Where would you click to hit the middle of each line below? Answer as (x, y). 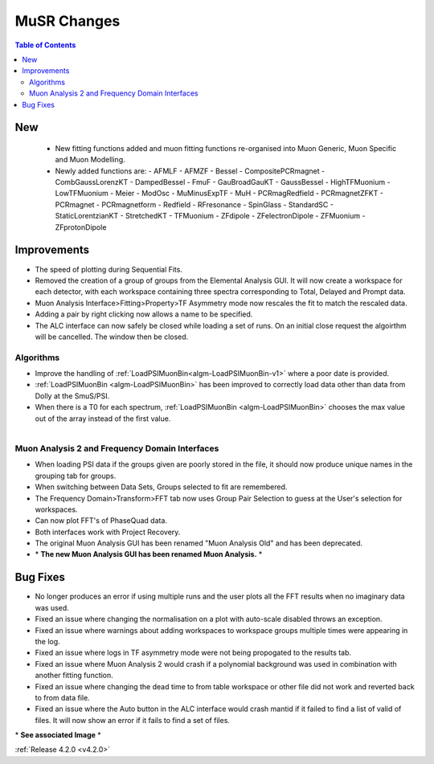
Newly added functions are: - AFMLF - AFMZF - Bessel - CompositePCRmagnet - (190, 171)
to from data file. (62, 697)
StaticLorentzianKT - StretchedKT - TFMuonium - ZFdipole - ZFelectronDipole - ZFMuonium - (210, 216)
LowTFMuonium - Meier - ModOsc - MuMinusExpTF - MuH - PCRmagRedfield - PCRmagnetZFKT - (219, 194)
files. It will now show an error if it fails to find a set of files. (133, 720)
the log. (47, 641)
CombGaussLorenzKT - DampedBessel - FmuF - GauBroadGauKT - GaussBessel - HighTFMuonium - (223, 182)
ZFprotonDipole (81, 227)
